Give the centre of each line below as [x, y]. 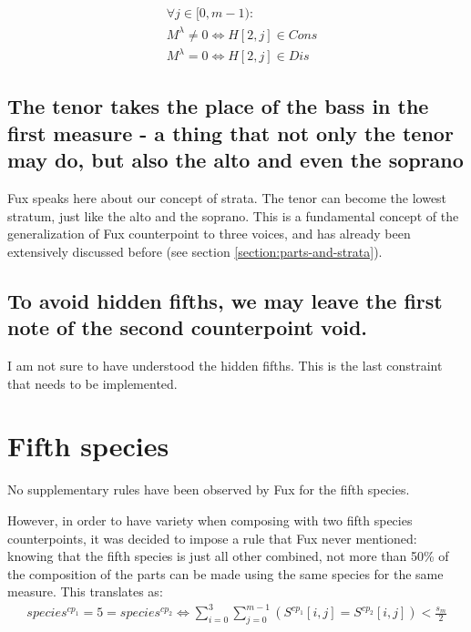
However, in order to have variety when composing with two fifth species [210, 520]
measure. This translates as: [85, 591]
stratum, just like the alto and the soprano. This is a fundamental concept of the [233, 215]
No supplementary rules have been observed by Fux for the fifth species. [209, 489]
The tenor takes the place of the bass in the [218, 106]
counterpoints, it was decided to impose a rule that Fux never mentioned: [212, 538]
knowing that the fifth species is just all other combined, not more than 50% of [228, 556]
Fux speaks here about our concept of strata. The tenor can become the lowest [227, 198]
